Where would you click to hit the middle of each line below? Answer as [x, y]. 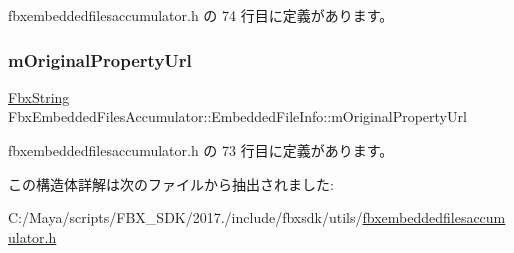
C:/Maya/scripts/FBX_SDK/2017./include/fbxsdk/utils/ [185, 217]
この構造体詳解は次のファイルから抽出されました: [171, 183]
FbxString [39, 96]
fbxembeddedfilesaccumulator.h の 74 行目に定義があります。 [201, 15]
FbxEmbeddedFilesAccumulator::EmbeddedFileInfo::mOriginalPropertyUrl [237, 116]
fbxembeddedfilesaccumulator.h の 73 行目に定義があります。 [201, 150]
